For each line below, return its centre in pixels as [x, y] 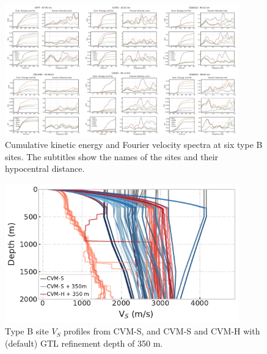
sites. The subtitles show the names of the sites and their [112, 156]
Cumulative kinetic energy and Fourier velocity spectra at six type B [134, 145]
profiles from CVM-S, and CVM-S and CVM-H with [162, 331]
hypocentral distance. [45, 168]
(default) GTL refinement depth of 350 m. [84, 343]
